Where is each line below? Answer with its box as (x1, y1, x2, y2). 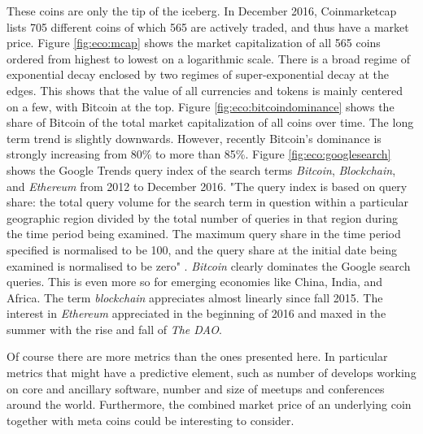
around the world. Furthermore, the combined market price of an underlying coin (7, 396, 412, 413)
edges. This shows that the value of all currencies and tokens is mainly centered (7, 81, 403, 98)
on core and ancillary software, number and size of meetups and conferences (7, 380, 385, 397)
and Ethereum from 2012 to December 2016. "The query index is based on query (7, 177, 408, 194)
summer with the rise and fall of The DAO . (7, 320, 222, 337)
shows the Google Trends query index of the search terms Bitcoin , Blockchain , (7, 161, 396, 178)
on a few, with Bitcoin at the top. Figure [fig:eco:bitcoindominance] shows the (7, 98, 395, 115)
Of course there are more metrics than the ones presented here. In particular (7, 348, 388, 365)
